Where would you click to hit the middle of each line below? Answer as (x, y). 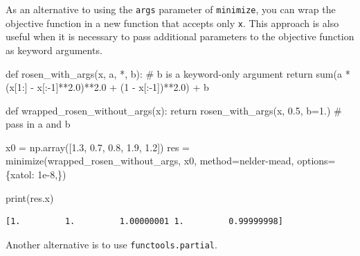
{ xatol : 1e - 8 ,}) (36, 174)
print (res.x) (30, 197)
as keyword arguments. (54, 50)
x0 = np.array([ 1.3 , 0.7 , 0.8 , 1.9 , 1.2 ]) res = (98, 147)
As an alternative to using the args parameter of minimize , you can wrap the (171, 9)
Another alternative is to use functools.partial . (111, 244)
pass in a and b (38, 124)
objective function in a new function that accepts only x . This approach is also (172, 23)
